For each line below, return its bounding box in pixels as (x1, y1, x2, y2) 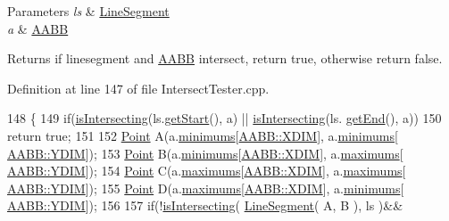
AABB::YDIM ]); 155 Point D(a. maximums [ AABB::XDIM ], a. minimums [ (7, 178, 404, 197)
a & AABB (7, 19, 69, 37)
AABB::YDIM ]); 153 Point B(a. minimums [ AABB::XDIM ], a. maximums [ (7, 143, 403, 162)
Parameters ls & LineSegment (7, 2, 170, 20)
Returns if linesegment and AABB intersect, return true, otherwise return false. (7, 49, 443, 68)
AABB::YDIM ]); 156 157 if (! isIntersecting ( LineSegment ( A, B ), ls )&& (7, 196, 403, 215)
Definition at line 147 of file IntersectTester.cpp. (7, 78, 270, 97)
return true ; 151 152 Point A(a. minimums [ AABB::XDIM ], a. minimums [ (7, 126, 398, 144)
